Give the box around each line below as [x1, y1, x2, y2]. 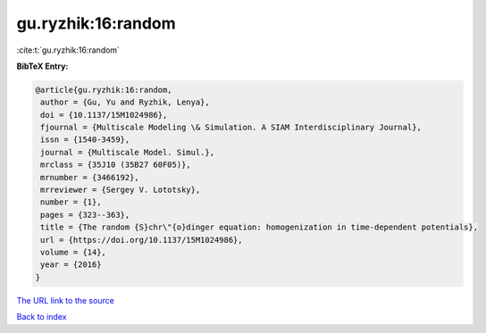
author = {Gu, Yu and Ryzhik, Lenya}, [40, 97, 210, 107]
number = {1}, [40, 197, 102, 207]
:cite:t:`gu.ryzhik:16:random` [16, 45, 121, 55]
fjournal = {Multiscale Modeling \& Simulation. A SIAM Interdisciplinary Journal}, [40, 122, 422, 133]
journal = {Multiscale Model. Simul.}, [40, 147, 214, 157]
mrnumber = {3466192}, [40, 172, 140, 182]
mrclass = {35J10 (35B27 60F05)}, [40, 160, 191, 170]
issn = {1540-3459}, [40, 135, 130, 145]
